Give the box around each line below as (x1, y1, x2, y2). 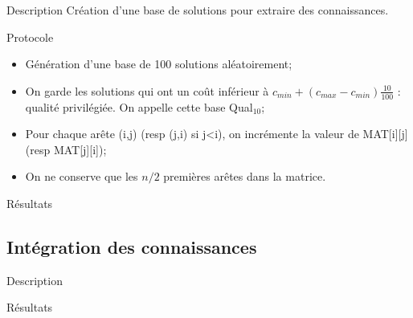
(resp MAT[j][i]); (25, 141, 107, 157)
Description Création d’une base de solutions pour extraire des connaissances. (6, 2, 389, 18)
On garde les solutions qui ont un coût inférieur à (25, 82, 269, 99)
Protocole (6, 28, 54, 45)
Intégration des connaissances (6, 234, 257, 259)
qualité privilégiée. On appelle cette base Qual (25, 98, 253, 115)
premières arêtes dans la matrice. (163, 168, 326, 185)
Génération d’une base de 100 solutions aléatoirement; (25, 55, 292, 72)
